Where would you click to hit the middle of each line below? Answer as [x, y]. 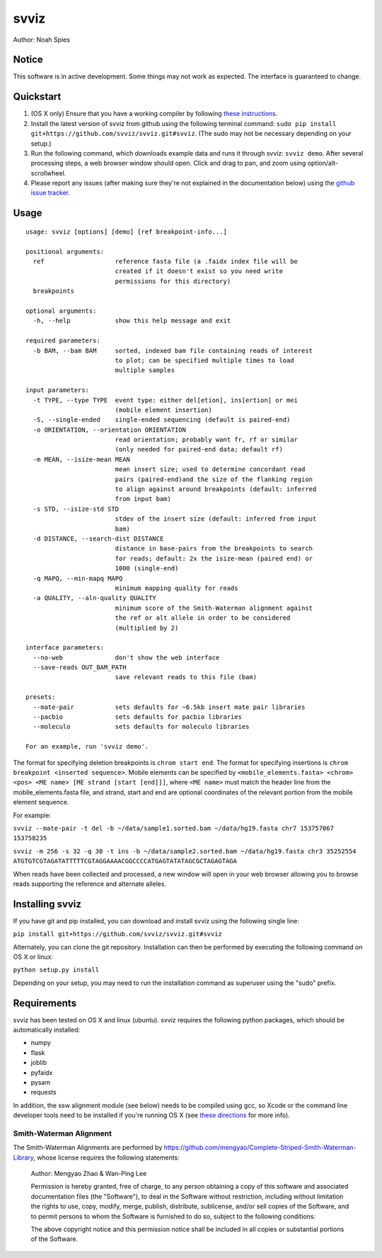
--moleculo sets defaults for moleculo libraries [141, 727]
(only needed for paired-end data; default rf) [199, 450]
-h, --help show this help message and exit [132, 321]
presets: [41, 697]
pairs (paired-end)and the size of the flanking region [214, 479]
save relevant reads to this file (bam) [186, 677]
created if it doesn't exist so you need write [199, 271]
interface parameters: [65, 648]
